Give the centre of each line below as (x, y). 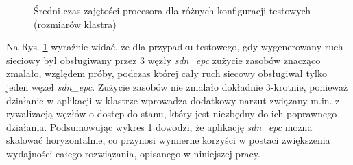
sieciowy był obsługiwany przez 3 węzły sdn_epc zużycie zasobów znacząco (163, 60)
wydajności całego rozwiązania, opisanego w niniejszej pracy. (133, 153)
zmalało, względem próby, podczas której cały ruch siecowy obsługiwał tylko (167, 73)
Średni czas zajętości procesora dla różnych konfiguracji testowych (172, 10)
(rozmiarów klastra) (75, 24)
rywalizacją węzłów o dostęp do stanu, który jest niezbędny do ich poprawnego (172, 114)
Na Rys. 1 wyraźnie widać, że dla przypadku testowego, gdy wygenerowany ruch (175, 47)
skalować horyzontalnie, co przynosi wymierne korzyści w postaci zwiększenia (168, 140)
